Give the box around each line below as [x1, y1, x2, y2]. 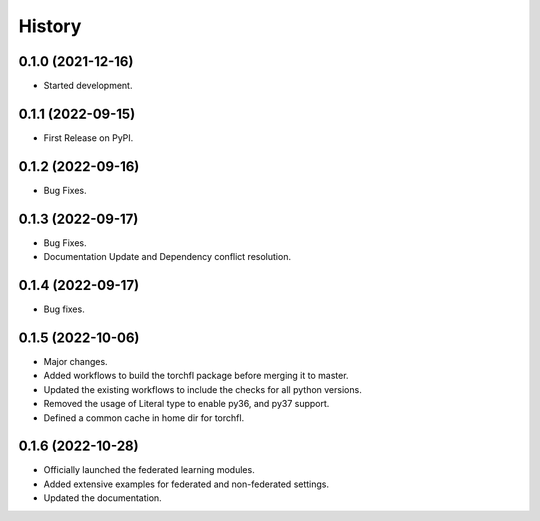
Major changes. [43, 355, 109, 367]
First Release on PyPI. [43, 131, 134, 144]
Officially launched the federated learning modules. [43, 464, 255, 476]
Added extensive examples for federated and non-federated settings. [43, 478, 330, 490]
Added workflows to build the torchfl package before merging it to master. [43, 370, 349, 382]
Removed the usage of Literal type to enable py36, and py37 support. [43, 398, 330, 410]
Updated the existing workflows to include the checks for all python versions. [43, 383, 362, 395]
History [18, 15, 82, 37]
